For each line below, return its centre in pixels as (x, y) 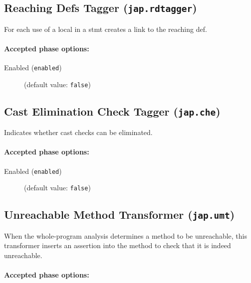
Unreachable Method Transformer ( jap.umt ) (120, 214)
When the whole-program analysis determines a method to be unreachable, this (125, 235)
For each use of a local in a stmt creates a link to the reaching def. (106, 29)
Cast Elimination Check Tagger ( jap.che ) (112, 111)
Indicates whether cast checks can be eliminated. (78, 132)
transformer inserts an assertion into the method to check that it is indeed (118, 245)
